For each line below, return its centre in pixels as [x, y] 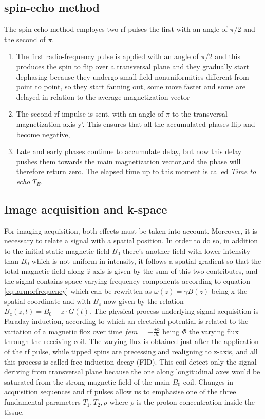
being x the [229, 291]
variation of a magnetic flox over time [63, 331]
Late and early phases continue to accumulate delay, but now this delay [129, 151]
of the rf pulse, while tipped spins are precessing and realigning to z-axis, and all [131, 351]
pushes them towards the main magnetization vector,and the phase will [128, 161]
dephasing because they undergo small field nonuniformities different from [132, 76]
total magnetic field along [44, 271]
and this [228, 56]
